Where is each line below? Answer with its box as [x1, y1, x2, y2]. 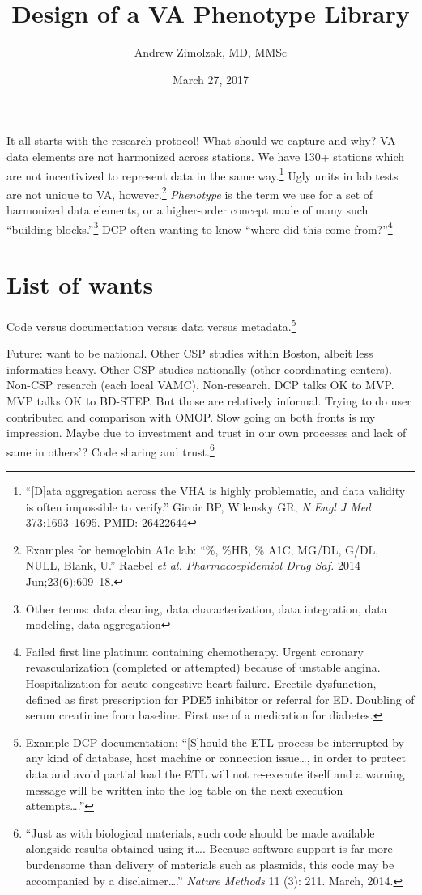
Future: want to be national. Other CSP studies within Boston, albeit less [6, 345, 373, 362]
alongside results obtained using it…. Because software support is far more [25, 840, 393, 857]
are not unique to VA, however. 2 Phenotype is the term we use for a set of [6, 183, 373, 202]
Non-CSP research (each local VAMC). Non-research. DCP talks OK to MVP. [6, 376, 394, 393]
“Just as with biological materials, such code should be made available [25, 824, 375, 841]
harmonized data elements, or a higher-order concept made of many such [6, 201, 369, 218]
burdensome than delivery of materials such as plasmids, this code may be [25, 855, 394, 872]
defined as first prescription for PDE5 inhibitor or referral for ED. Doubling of [25, 690, 415, 707]
